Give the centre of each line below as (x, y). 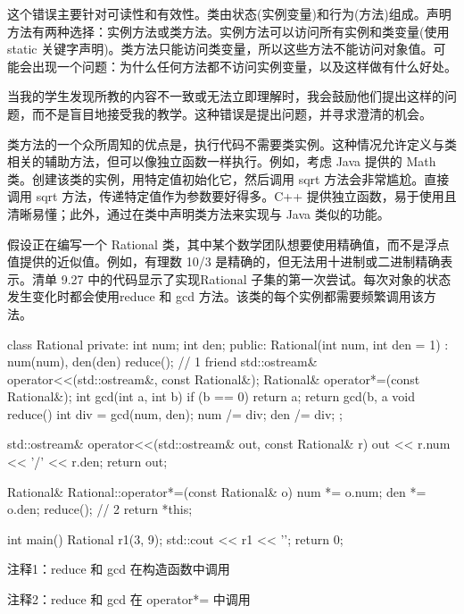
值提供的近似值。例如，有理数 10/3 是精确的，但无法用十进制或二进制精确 (224, 261)
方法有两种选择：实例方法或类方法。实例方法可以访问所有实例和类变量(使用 (228, 31)
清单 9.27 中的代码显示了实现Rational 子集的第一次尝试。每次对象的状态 (241, 278)
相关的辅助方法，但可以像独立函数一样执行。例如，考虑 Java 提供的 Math (222, 161)
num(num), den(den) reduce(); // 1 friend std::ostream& (162, 362)
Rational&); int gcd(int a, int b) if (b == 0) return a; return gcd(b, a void (211, 396)
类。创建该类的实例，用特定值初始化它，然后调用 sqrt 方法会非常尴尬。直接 (228, 178)
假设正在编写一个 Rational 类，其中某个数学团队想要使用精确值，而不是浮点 (228, 244)
